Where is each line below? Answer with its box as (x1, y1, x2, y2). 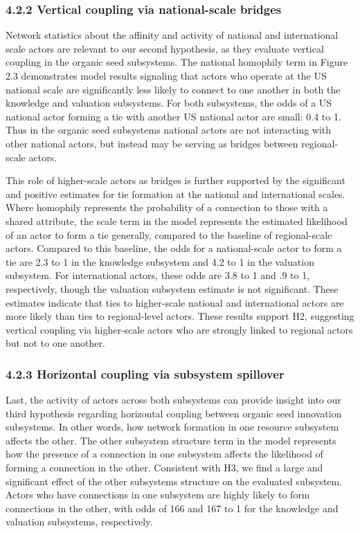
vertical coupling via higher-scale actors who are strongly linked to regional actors (6, 322, 353, 336)
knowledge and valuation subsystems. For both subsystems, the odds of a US (6, 96, 332, 110)
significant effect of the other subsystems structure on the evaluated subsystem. (6, 473, 343, 488)
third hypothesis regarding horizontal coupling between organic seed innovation (6, 406, 342, 420)
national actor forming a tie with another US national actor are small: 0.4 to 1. (6, 109, 341, 123)
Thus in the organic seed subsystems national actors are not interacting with (6, 123, 332, 137)
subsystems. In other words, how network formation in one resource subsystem (6, 419, 339, 434)
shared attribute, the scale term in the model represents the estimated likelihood (6, 213, 348, 228)
